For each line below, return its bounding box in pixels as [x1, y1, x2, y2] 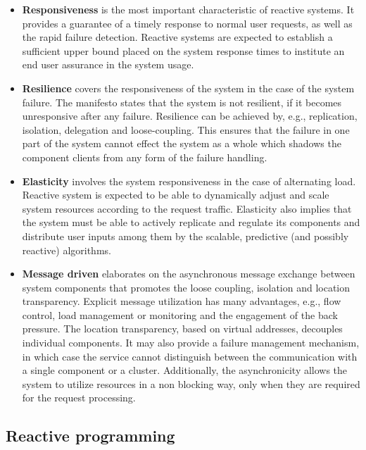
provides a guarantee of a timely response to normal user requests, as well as [22, 15, 353, 30]
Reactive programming [6, 425, 175, 446]
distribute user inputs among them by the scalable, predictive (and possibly [22, 228, 349, 243]
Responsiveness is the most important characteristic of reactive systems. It [22, 2, 355, 16]
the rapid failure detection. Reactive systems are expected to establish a [22, 30, 333, 44]
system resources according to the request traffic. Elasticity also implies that [22, 201, 352, 215]
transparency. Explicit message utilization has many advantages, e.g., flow [22, 294, 341, 308]
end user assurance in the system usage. [22, 57, 194, 72]
